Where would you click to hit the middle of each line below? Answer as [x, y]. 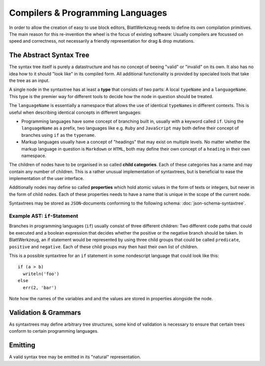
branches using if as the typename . [59, 135]
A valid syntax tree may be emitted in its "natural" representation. [75, 357]
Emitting [22, 345]
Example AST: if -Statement [44, 216]
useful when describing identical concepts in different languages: [75, 112]
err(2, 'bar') [40, 288]
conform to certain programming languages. [54, 331]
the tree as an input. [29, 80]
